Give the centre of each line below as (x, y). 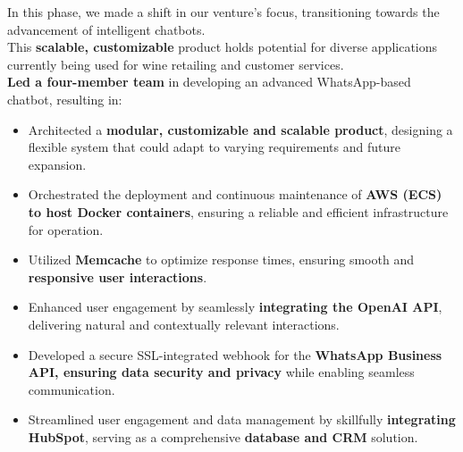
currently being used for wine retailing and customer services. (176, 64)
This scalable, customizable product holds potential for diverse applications (223, 47)
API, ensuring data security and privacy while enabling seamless (221, 372)
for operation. (66, 229)
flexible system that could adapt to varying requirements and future (214, 147)
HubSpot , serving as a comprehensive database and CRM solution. (223, 436)
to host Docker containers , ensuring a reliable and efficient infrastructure (238, 211)
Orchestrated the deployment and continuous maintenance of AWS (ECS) (235, 194)
